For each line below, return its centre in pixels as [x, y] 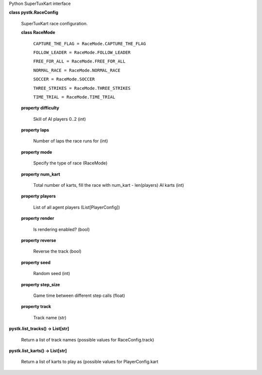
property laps [35, 130]
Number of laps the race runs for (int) [71, 141]
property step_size [41, 284]
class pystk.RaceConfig [33, 13]
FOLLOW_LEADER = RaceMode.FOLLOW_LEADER [82, 52]
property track [36, 307]
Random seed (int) [52, 274]
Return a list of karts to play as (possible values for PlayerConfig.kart [90, 362]
